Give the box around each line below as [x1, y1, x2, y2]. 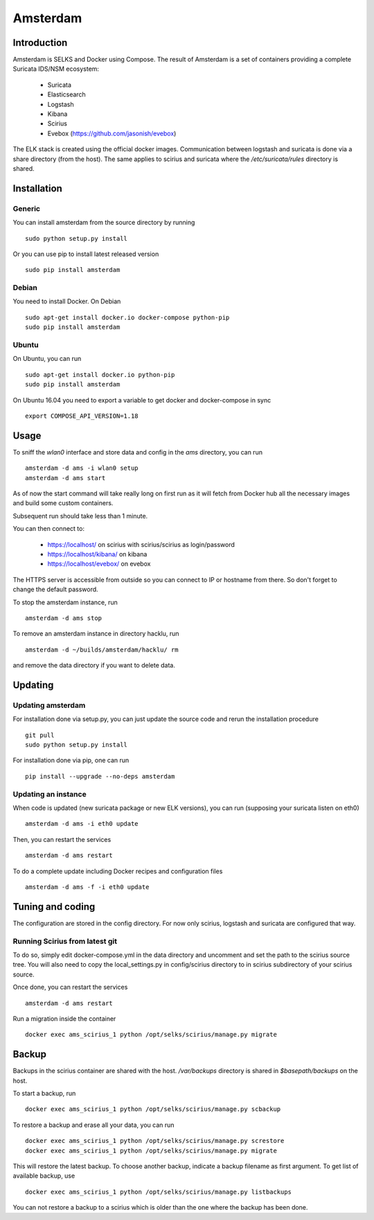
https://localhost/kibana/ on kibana [47, 550, 148, 558]
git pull [25, 731, 55, 739]
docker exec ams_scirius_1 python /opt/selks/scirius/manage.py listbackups [25, 1187, 292, 1196]
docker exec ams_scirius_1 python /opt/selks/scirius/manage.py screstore [25, 1137, 285, 1145]
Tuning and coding [12, 901, 96, 913]
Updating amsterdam [12, 700, 86, 710]
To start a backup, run [12, 1089, 76, 1097]
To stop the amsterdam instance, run [12, 598, 118, 607]
